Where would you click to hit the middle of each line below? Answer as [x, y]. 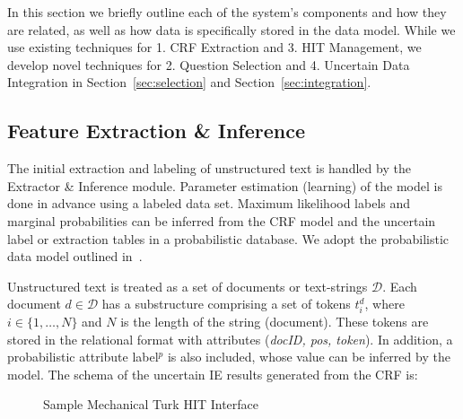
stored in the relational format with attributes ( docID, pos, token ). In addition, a [230, 339]
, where [384, 304]
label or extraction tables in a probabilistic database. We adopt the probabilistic [228, 238]
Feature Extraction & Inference [156, 131]
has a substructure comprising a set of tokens [226, 304]
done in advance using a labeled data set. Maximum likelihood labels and [209, 203]
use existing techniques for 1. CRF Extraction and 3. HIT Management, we [214, 47]
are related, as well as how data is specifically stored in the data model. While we [231, 29]
